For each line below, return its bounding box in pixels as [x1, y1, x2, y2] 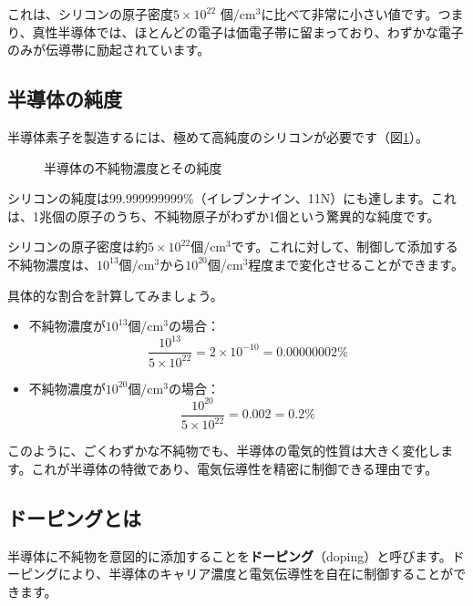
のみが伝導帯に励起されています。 [7, 40, 211, 59]
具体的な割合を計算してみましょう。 [7, 285, 223, 304]
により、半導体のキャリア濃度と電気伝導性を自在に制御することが [57, 564, 454, 583]
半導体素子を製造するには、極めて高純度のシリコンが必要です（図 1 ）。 [7, 127, 428, 146]
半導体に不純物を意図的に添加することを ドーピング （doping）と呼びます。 [7, 546, 452, 565]
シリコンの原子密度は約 [7, 237, 148, 256]
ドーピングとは [7, 503, 141, 531]
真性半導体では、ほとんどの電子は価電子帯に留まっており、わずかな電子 [32, 22, 464, 41]
